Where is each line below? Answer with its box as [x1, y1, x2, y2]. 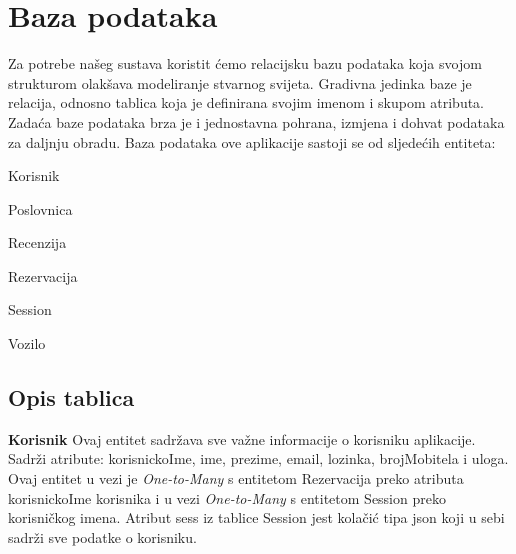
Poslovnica [8, 198, 73, 219]
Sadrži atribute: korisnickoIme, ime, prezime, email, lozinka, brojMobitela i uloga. [8, 448, 509, 469]
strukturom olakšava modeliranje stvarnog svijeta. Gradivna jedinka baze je [8, 72, 472, 93]
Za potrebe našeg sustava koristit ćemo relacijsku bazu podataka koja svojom [8, 53, 482, 74]
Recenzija [8, 232, 67, 253]
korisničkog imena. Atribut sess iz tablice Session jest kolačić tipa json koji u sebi [8, 507, 505, 528]
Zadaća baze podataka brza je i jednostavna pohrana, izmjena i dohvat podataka [8, 111, 505, 132]
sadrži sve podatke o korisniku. [8, 526, 197, 547]
